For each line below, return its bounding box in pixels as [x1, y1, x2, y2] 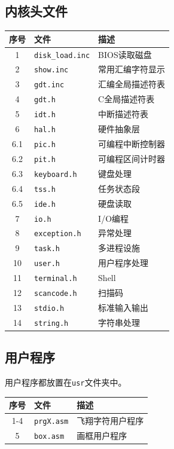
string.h [34, 319, 69, 328]
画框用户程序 [77, 429, 127, 442]
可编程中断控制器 [98, 138, 166, 150]
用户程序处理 [98, 256, 149, 269]
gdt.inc [34, 81, 65, 90]
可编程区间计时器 [98, 152, 166, 164]
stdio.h [34, 304, 65, 313]
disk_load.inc [34, 51, 90, 60]
